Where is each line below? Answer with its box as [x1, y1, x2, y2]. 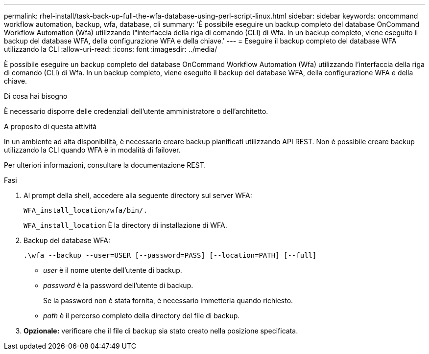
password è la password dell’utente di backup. [43, 281, 193, 289]
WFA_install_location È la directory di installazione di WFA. [24, 221, 227, 229]
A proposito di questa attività [4, 122, 97, 131]
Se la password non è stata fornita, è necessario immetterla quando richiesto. [43, 296, 293, 305]
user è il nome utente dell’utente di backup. [43, 266, 182, 274]
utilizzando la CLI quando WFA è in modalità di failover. [4, 146, 181, 154]
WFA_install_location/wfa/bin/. [24, 206, 147, 214]
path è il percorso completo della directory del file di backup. [43, 311, 240, 320]
